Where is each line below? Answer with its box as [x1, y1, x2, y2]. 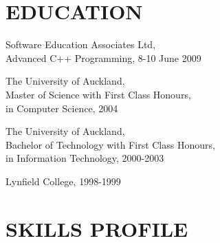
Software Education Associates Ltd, [5, 37, 156, 52]
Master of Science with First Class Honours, [5, 87, 191, 101]
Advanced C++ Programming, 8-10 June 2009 [5, 50, 201, 65]
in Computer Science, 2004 [5, 101, 118, 115]
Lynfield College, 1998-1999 [5, 173, 121, 188]
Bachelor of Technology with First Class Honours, [5, 137, 215, 151]
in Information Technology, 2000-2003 [5, 151, 164, 165]
